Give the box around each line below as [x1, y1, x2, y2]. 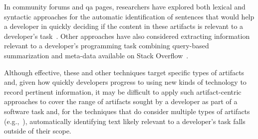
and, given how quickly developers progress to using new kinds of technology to [4, 77, 247, 87]
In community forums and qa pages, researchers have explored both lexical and [4, 1, 246, 11]
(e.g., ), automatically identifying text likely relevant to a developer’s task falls [4, 116, 246, 126]
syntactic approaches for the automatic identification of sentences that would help [4, 11, 255, 21]
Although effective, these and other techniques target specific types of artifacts [4, 67, 245, 77]
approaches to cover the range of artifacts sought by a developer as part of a [4, 96, 238, 107]
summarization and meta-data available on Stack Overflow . [4, 50, 189, 60]
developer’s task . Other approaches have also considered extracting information [4, 30, 250, 41]
